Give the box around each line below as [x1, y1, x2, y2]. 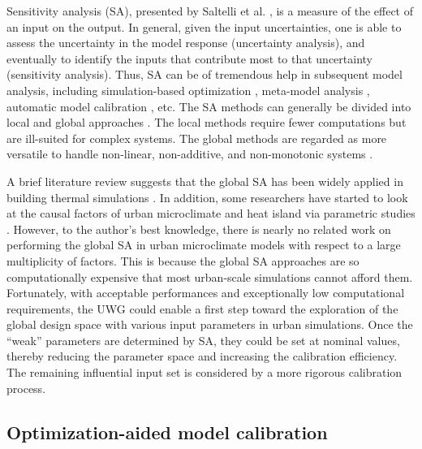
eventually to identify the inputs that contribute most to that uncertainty [6, 50, 372, 67]
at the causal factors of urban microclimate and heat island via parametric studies [6, 205, 416, 222]
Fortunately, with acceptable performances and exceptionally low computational [6, 284, 405, 301]
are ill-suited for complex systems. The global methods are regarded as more [6, 129, 387, 146]
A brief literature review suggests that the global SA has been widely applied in [6, 172, 403, 189]
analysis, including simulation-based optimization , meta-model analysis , [6, 81, 370, 98]
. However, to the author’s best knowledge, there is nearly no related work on [6, 220, 391, 237]
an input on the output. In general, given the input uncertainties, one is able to [6, 18, 402, 35]
